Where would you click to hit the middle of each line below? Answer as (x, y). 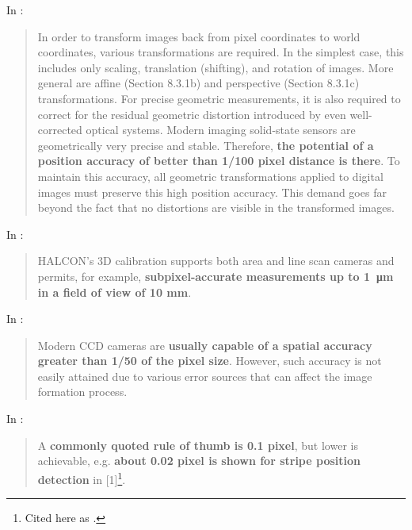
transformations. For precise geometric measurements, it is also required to (219, 98)
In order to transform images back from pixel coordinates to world (199, 36)
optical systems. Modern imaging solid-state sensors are (221, 130)
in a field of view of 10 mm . (114, 292)
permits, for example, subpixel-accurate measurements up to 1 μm (216, 276)
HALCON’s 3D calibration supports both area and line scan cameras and (216, 261)
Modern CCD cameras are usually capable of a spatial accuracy (205, 345)
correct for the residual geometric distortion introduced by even (192, 114)
